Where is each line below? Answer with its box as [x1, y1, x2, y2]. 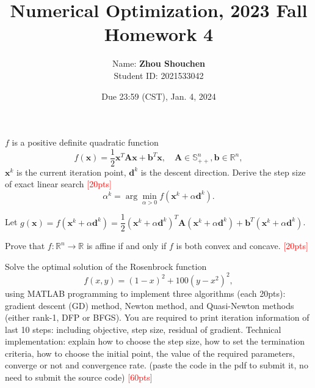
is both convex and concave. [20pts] [176, 239, 308, 252]
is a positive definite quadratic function [12, 136, 159, 149]
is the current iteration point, [16, 165, 126, 178]
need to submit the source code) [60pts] [5, 371, 153, 384]
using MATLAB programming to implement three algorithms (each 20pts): [5, 286, 286, 299]
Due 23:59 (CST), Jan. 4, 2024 [101, 89, 216, 102]
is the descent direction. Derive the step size [140, 165, 306, 178]
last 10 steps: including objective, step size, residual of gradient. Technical [5, 323, 281, 335]
